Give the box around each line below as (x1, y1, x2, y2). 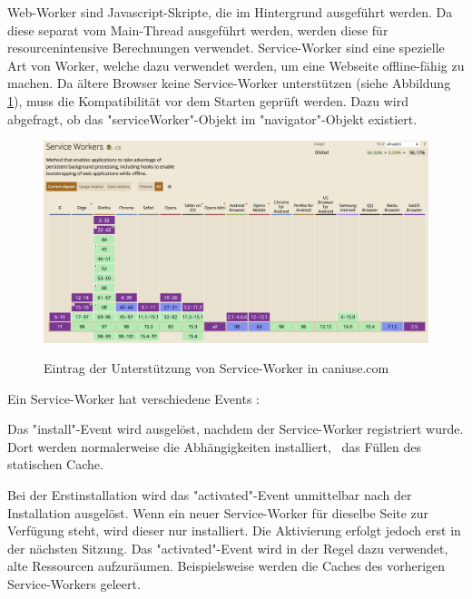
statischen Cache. (7, 455, 103, 474)
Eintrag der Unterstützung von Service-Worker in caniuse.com (44, 358, 389, 378)
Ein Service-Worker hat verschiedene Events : (7, 388, 260, 408)
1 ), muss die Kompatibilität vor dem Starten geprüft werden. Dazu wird (7, 91, 408, 110)
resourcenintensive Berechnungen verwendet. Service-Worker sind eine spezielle (7, 38, 445, 57)
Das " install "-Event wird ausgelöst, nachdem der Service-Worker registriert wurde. (7, 419, 464, 438)
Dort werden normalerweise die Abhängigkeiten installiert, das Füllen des (7, 437, 421, 456)
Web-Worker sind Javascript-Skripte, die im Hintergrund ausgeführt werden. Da (7, 3, 453, 21)
